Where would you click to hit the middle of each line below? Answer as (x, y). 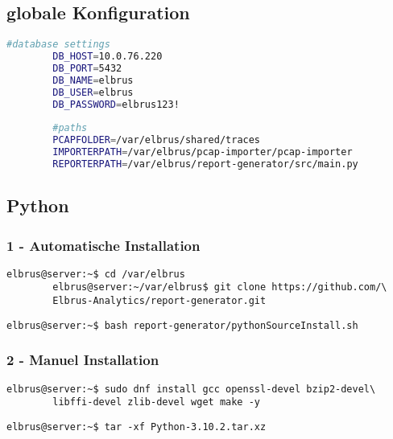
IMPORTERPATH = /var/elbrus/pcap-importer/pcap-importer (203, 152)
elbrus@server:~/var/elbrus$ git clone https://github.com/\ (220, 287)
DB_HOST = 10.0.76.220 (108, 57)
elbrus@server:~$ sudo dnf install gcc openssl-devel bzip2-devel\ (191, 389)
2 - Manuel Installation (83, 360)
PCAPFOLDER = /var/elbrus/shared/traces (157, 140)
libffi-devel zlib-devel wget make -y (156, 402)
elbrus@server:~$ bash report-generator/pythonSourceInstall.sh (182, 325)
